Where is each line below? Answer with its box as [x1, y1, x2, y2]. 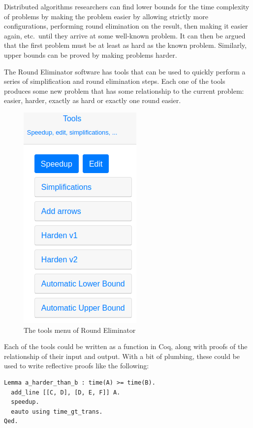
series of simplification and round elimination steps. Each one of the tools [4, 76, 225, 86]
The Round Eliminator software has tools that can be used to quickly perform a [4, 66, 246, 76]
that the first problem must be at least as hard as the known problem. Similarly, [4, 40, 247, 50]
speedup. [11, 398, 39, 406]
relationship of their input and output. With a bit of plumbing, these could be [4, 351, 240, 361]
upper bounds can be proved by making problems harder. [4, 49, 177, 60]
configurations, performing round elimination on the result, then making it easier [4, 21, 248, 31]
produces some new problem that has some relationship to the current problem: [4, 85, 244, 96]
